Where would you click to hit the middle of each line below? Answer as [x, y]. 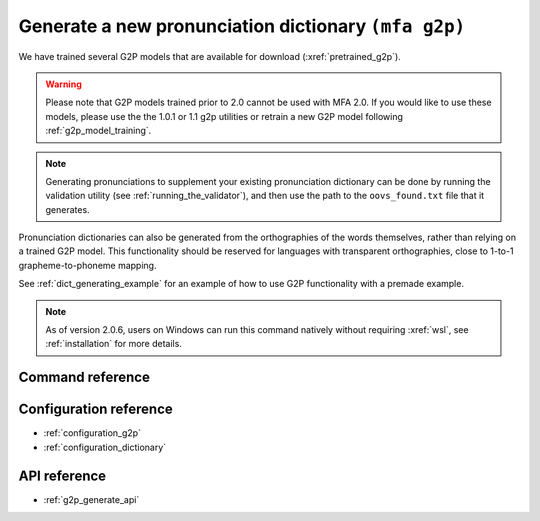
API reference [62, 475]
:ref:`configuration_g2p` [92, 433]
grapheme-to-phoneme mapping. [87, 265]
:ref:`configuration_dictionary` [105, 447]
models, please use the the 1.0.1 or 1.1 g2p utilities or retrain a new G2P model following [224, 116]
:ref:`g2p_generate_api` [91, 499]
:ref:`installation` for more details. [113, 344]
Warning [63, 84]
